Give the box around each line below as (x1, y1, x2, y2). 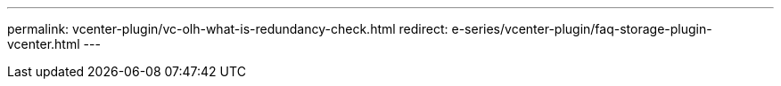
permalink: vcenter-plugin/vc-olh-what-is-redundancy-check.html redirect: (7, 21, 448, 36)
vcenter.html (7, 36, 80, 51)
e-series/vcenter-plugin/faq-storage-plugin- (451, 21, 712, 36)
